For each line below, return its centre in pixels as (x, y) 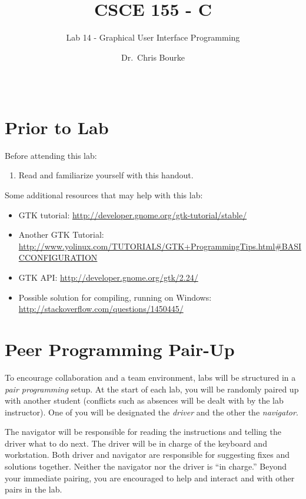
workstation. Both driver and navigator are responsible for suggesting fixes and (147, 455)
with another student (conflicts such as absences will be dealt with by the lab (144, 400)
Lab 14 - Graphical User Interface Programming (153, 37)
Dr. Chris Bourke (153, 57)
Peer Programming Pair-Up (120, 349)
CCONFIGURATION (58, 257)
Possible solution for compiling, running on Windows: (115, 297)
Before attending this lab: (51, 155)
